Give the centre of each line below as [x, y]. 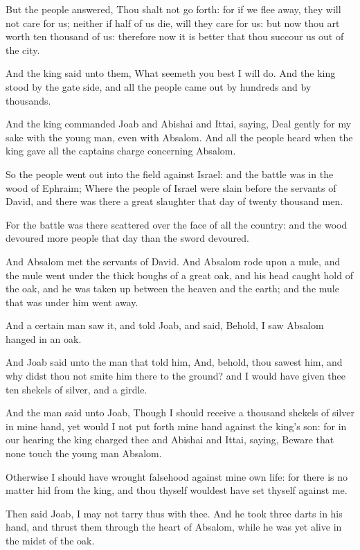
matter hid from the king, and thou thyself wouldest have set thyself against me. [177, 490]
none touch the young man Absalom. [84, 453]
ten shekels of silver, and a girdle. [76, 389]
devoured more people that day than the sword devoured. [127, 238]
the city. [23, 50]
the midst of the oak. [50, 540]
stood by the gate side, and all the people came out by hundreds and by [159, 86]
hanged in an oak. [44, 338]
